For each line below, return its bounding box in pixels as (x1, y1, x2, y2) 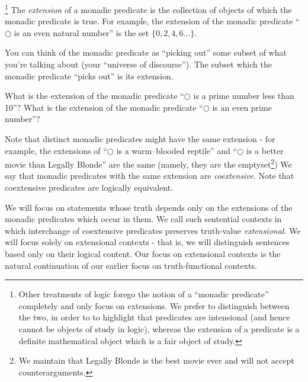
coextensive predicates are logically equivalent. (5, 181, 174, 194)
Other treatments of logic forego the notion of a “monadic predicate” (18, 288, 269, 300)
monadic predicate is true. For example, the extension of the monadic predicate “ (5, 15, 300, 27)
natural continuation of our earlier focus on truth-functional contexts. (5, 259, 257, 271)
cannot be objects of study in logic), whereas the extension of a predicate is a (18, 322, 300, 335)
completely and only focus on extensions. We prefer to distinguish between (18, 299, 290, 312)
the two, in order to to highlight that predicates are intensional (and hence (18, 311, 290, 323)
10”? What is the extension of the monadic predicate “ (5, 101, 203, 113)
